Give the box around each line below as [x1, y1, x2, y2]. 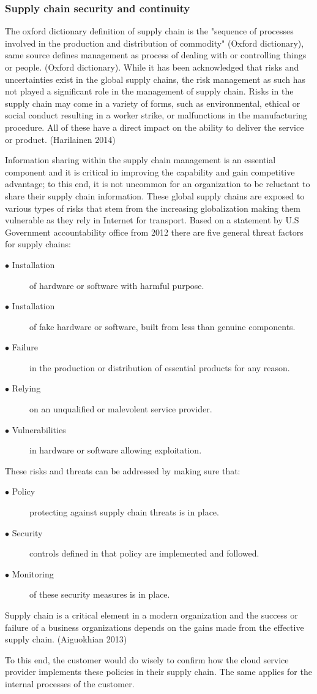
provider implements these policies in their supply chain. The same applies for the [5, 665, 312, 678]
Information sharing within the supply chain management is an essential [5, 153, 276, 166]
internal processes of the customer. [5, 677, 135, 690]
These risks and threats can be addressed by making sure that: [5, 464, 241, 477]
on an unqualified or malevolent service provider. [29, 403, 212, 415]
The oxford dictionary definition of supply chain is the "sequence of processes [5, 25, 294, 37]
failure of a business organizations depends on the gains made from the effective [5, 620, 304, 633]
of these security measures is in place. [29, 588, 170, 601]
